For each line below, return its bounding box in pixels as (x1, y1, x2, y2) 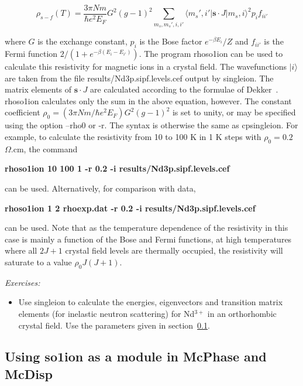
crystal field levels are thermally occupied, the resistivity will (65, 244, 283, 257)
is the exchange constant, (37, 35, 128, 47)
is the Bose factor (139, 35, 202, 47)
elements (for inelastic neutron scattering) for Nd (18, 307, 195, 319)
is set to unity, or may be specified (172, 106, 296, 118)
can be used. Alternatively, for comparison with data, (5, 182, 196, 194)
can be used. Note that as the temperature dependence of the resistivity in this (5, 221, 288, 234)
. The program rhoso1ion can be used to (139, 47, 283, 59)
